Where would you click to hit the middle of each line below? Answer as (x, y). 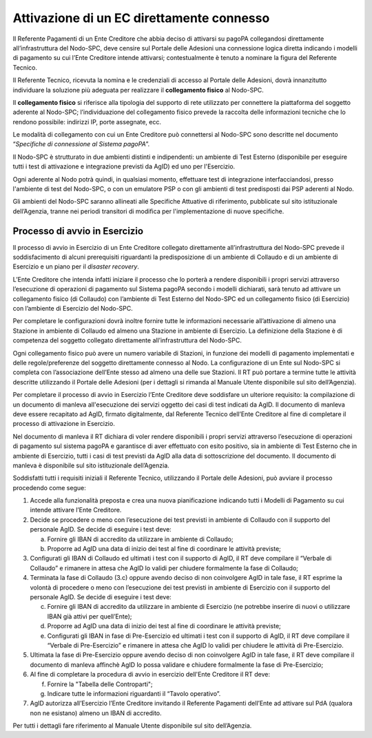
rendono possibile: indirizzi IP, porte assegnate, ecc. (87, 122)
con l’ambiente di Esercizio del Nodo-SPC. (73, 309)
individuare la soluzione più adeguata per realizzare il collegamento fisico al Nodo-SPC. (138, 90)
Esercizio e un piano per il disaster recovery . (76, 266)
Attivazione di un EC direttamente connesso (141, 18)
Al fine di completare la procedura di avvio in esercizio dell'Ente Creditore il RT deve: (150, 674)
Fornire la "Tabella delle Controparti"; (100, 684)
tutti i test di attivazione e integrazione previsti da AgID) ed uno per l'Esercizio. (124, 166)
